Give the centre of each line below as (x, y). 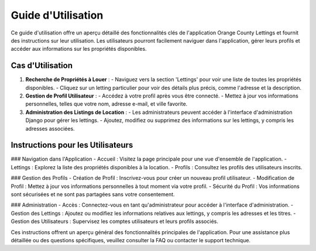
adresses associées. (50, 128)
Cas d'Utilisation (42, 66)
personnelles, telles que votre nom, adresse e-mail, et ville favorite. (107, 104)
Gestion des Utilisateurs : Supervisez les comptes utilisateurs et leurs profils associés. (115, 221)
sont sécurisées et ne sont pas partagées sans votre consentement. (93, 194)
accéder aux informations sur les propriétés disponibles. (79, 49)
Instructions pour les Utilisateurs (72, 145)
